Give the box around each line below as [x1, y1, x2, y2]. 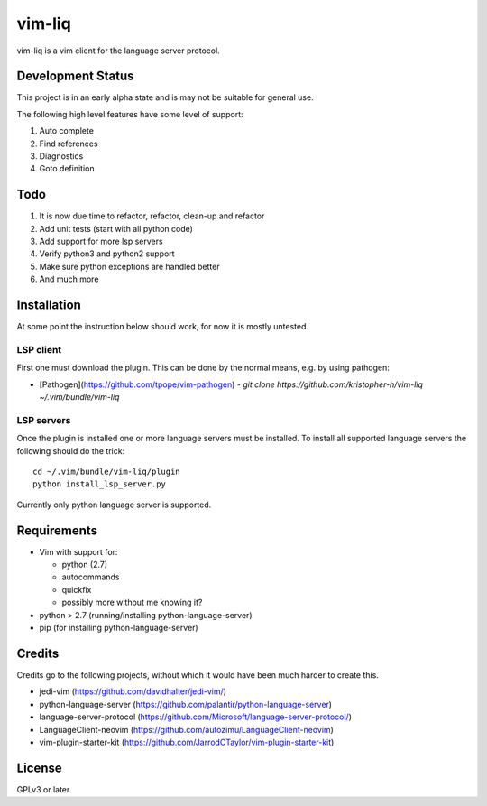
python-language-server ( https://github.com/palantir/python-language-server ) [39, 699, 333, 709]
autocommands [61, 571, 120, 582]
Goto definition [39, 163, 95, 174]
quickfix [61, 584, 92, 595]
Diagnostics [39, 151, 84, 162]
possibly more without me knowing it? [61, 597, 203, 608]
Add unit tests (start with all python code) [39, 223, 194, 234]
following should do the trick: [16, 445, 125, 456]
